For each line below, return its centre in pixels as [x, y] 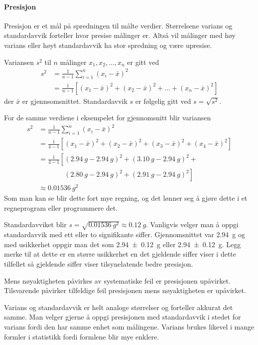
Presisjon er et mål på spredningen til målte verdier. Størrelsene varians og [118, 25]
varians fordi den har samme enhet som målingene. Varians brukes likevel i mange [129, 326]
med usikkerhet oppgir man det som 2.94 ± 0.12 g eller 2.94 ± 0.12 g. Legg [123, 244]
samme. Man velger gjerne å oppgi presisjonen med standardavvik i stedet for [123, 317]
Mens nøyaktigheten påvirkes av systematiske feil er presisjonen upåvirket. [117, 280]
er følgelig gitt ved [163, 101]
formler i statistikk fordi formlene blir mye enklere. [82, 336]
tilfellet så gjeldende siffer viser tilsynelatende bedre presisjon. [99, 263]
